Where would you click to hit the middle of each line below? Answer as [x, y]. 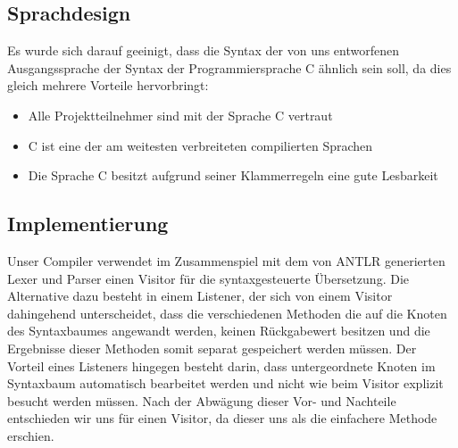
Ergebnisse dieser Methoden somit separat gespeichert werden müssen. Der [212, 348]
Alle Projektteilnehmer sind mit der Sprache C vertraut [180, 115]
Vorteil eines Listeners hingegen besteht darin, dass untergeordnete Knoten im [221, 365]
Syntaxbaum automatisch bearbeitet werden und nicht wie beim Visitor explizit [225, 383]
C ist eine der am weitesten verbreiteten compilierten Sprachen [200, 145]
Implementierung [88, 224]
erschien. [31, 435]
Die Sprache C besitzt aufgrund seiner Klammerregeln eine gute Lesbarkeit [233, 175]
